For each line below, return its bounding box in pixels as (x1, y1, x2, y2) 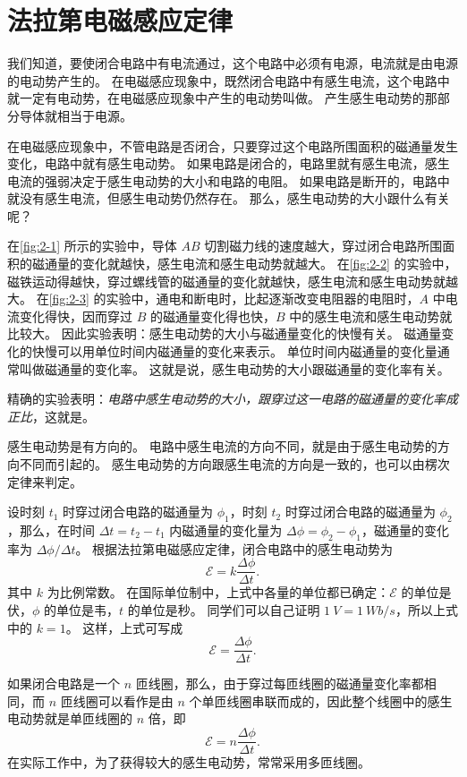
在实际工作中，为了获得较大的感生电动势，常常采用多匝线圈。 (7, 753, 370, 772)
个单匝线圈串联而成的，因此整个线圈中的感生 (189, 691, 453, 710)
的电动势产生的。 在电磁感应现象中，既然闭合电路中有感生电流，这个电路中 (7, 71, 450, 90)
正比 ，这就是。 (7, 406, 95, 425)
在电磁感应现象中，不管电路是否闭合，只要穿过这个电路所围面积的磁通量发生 (7, 136, 458, 155)
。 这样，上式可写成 (65, 618, 183, 636)
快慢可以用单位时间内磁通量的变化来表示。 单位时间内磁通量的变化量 (31, 342, 437, 361)
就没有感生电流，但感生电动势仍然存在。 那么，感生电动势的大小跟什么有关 (7, 189, 450, 208)
